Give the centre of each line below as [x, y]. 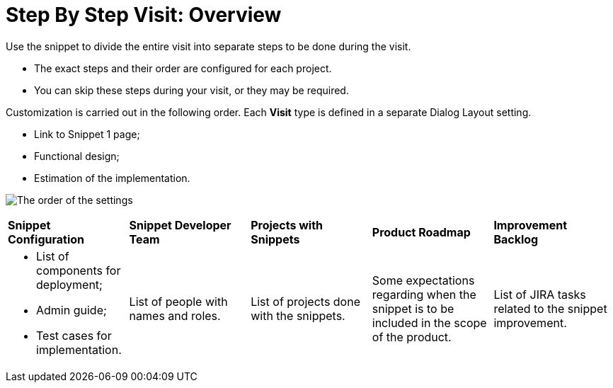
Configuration [46, 239]
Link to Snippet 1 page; [87, 134]
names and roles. [175, 315]
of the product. [412, 337]
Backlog [516, 239]
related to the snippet [550, 308]
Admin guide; [71, 310]
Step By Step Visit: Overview [144, 15]
